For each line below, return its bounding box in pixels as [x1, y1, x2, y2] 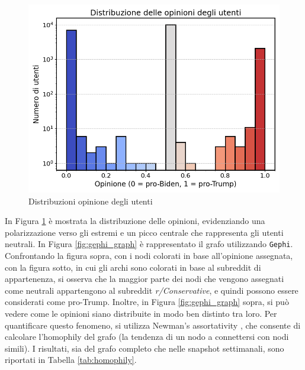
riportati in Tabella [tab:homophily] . [5, 353, 137, 366]
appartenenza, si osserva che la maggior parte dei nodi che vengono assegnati [5, 272, 284, 285]
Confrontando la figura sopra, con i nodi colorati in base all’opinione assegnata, [5, 249, 293, 262]
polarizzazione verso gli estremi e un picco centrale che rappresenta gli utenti [5, 226, 284, 238]
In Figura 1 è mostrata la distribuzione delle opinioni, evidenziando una [5, 215, 265, 227]
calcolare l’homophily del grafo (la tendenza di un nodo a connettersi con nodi [5, 330, 289, 343]
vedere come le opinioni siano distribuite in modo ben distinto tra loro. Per [5, 307, 277, 319]
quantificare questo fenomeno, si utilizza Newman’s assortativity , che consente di [5, 319, 301, 331]
